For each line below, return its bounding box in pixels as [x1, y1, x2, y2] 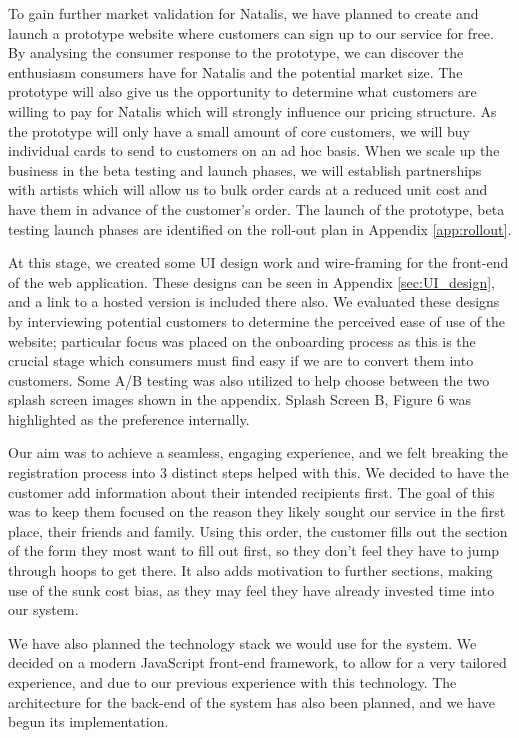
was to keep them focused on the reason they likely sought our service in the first [8, 501, 506, 522]
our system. [8, 599, 79, 620]
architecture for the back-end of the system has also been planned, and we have [8, 691, 495, 712]
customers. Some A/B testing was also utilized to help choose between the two [8, 369, 490, 390]
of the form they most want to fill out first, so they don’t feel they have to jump [8, 540, 500, 561]
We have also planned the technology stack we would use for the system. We [8, 632, 477, 653]
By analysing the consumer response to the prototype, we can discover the [8, 42, 464, 63]
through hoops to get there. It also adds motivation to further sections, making [8, 560, 493, 581]
